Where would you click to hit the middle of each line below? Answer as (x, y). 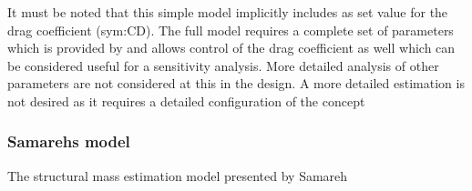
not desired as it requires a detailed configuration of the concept (186, 101)
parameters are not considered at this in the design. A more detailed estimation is (236, 83)
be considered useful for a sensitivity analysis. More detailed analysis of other (223, 65)
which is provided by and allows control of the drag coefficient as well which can (231, 48)
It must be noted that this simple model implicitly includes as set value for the (228, 12)
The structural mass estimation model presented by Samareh (178, 175)
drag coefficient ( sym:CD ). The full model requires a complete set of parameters (231, 30)
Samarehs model (69, 141)
